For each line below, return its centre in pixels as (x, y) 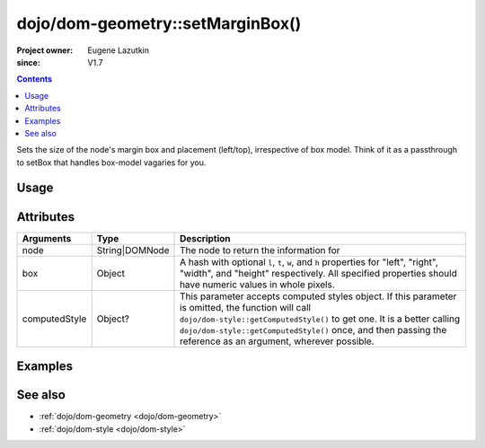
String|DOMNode (133, 250)
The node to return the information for (260, 250)
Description (205, 238)
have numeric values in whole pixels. (258, 285)
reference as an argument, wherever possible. (277, 341)
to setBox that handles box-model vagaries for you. (111, 163)
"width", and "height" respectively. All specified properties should (318, 273)
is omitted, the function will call (246, 307)
